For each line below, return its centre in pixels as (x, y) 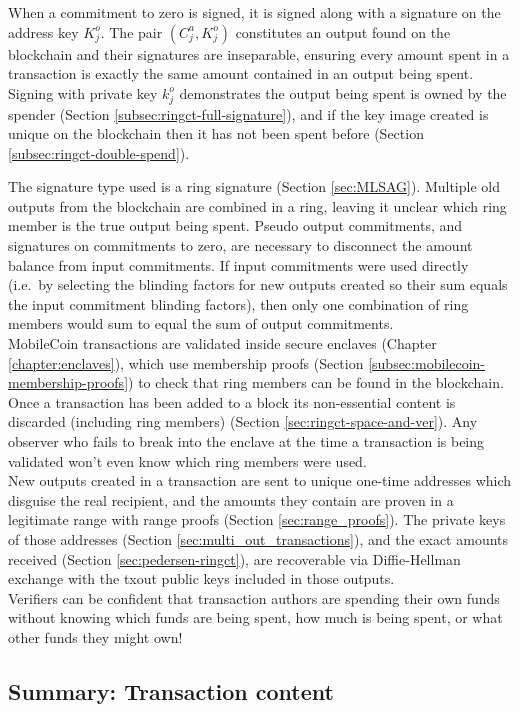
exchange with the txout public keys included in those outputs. (201, 578)
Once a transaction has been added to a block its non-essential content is (232, 401)
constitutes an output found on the (343, 31)
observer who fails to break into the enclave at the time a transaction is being (246, 441)
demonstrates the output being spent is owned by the (343, 92)
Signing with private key (83, 92)
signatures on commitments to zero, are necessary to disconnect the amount (240, 245)
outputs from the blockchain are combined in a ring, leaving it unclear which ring (257, 205)
